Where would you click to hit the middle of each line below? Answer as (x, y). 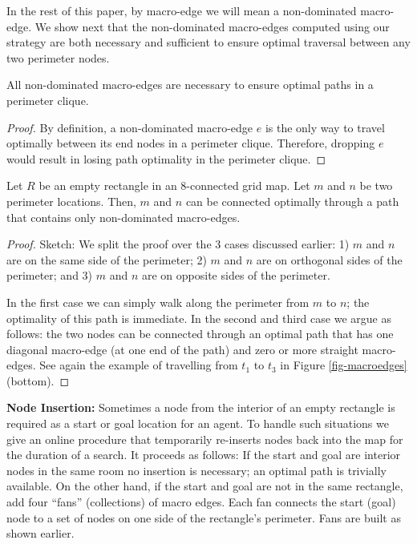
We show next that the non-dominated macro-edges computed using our (212, 26)
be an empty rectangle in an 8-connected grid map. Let (174, 185)
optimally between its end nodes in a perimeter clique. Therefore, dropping (191, 143)
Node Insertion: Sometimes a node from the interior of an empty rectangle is (201, 407)
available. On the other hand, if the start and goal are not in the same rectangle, (205, 486)
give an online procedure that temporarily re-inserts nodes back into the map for (205, 439)
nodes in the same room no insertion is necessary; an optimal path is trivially (196, 470)
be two (376, 185)
